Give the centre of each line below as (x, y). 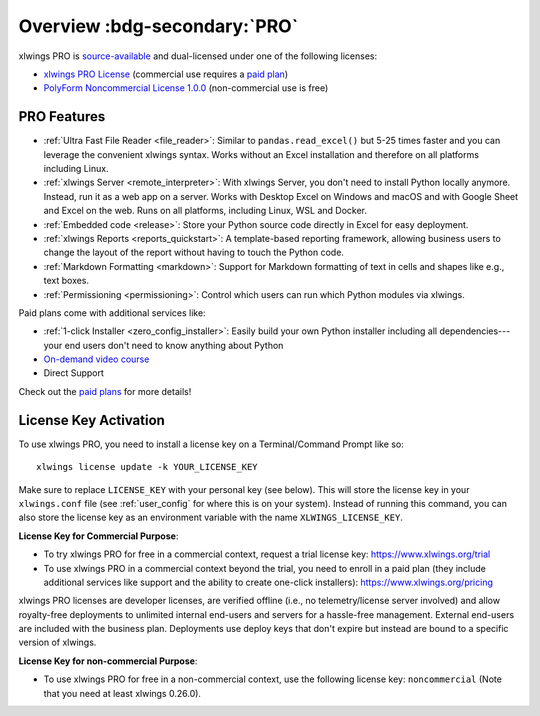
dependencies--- (475, 331)
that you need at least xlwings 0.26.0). (122, 693)
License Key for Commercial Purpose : (98, 536)
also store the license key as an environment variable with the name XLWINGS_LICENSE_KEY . (211, 517)
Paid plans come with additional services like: (112, 312)
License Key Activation (91, 420)
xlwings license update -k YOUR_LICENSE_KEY (147, 467)
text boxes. (66, 281)
